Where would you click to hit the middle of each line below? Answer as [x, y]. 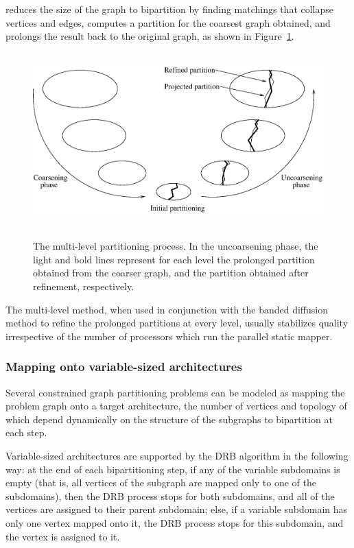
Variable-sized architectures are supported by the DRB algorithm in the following [177, 455]
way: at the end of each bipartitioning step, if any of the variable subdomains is [173, 469]
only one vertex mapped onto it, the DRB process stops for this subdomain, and [175, 522]
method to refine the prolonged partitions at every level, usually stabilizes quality [177, 323]
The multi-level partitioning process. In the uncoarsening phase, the [176, 246]
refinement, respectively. [84, 286]
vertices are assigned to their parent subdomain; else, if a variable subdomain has [177, 509]
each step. [26, 432]
